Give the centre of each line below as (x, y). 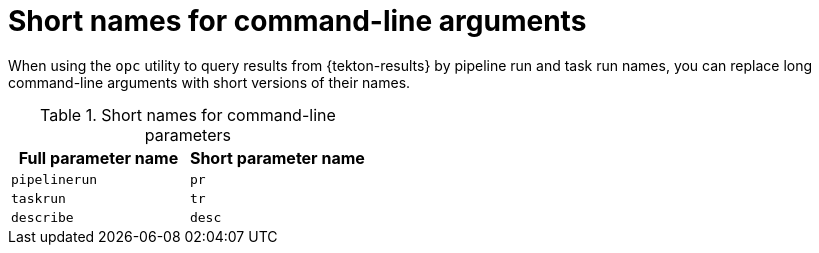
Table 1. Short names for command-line (188, 114)
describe (42, 217)
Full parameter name (98, 157)
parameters (187, 134)
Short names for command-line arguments (297, 21)
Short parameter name (277, 157)
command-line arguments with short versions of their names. (209, 82)
